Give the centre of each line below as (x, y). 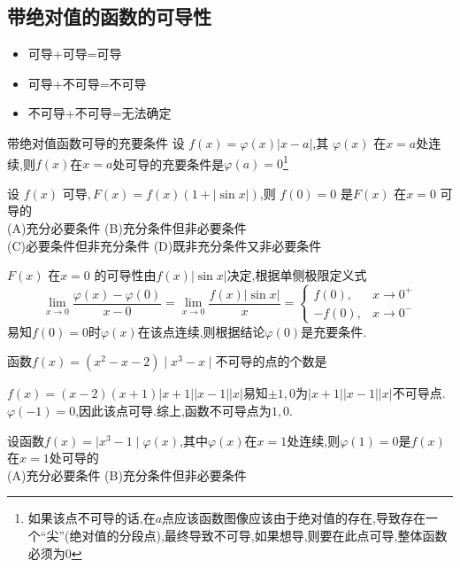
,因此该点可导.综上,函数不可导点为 (173, 411)
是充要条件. (334, 331)
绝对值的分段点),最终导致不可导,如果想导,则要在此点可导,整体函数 (258, 536)
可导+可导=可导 (75, 54)
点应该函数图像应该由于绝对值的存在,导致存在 (294, 518)
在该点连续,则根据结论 (201, 331)
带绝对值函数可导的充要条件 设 (96, 142)
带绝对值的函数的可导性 (109, 16)
